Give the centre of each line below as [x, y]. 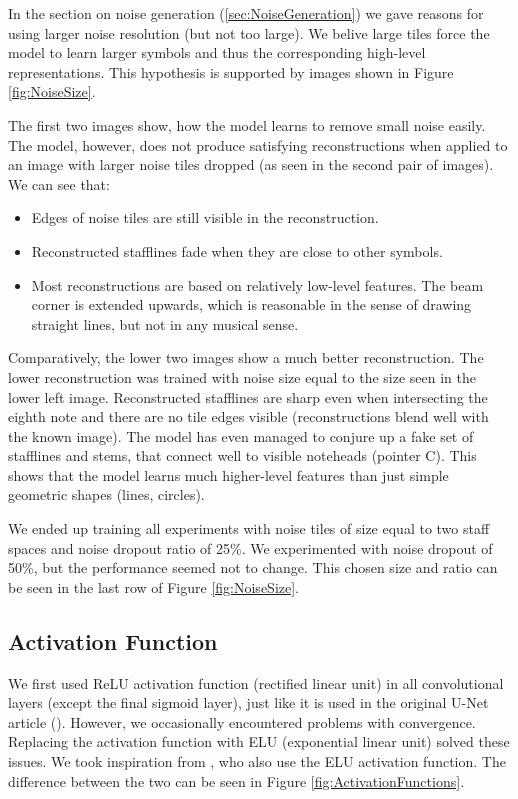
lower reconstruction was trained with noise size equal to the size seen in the [242, 376]
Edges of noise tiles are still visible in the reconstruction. [205, 217]
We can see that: [59, 183]
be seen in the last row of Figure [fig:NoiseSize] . [154, 586]
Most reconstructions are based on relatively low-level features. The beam [257, 284]
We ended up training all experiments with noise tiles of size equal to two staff [249, 528]
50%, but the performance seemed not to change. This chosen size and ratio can [253, 567]
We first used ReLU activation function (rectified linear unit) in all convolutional [256, 682]
